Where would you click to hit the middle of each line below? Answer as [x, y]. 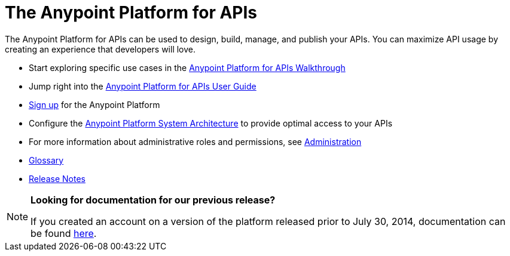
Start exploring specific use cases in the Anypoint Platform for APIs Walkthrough [187, 67]
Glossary [46, 160]
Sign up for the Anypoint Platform [94, 104]
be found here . [64, 233]
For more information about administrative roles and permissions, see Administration [195, 141]
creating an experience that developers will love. [100, 49]
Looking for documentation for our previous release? [153, 200]
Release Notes [57, 178]
